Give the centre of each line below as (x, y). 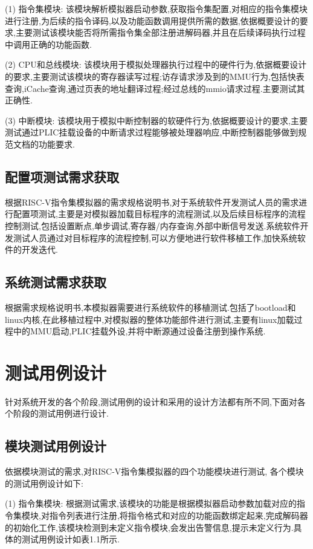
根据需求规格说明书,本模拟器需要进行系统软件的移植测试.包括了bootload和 (150, 307)
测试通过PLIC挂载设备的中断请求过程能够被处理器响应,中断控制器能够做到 (152, 132)
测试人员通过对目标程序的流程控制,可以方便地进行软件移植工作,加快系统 (155, 237)
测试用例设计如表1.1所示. (70, 539)
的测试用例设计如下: (44, 483)
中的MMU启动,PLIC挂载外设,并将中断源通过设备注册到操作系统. (139, 331)
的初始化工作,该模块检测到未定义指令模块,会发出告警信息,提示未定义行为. (149, 527)
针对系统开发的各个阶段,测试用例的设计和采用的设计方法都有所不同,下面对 (151, 401)
